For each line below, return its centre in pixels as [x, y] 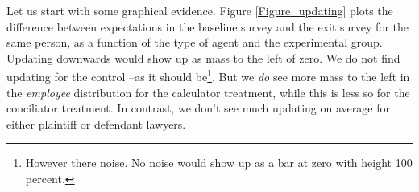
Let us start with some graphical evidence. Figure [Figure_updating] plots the [200, 10]
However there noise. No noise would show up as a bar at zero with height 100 [219, 163]
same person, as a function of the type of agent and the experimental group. [195, 42]
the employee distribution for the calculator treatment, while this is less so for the [208, 92]
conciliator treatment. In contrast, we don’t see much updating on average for [198, 108]
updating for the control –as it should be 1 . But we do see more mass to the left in [208, 76]
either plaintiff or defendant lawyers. [96, 123]
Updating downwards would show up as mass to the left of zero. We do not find [203, 57]
